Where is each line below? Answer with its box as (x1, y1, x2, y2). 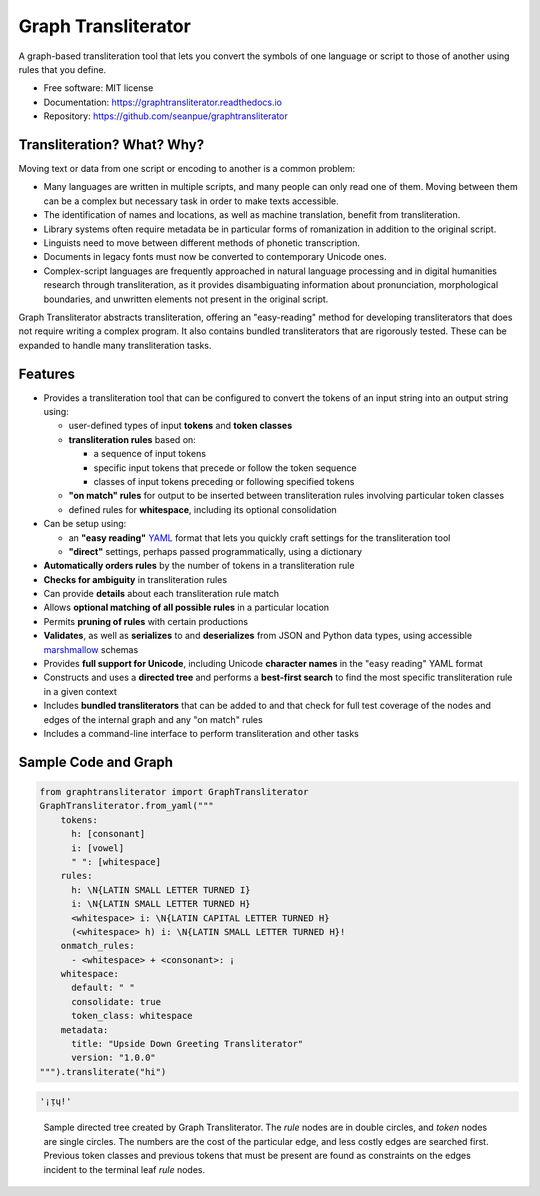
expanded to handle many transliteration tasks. (18, 339, 212, 351)
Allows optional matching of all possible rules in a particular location (43, 601, 330, 614)
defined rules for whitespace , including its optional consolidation (68, 503, 337, 515)
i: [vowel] (71, 842, 125, 854)
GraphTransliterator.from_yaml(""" (39, 800, 214, 812)
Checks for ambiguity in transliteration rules (43, 573, 228, 585)
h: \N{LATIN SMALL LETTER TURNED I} (71, 884, 251, 895)
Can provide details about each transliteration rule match (43, 588, 280, 600)
